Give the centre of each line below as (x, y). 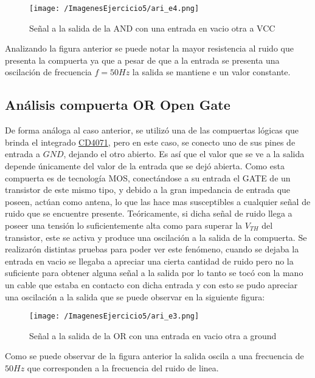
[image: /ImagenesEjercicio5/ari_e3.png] (114, 316)
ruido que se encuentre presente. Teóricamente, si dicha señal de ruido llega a (149, 213)
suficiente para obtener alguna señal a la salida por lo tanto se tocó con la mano (154, 273)
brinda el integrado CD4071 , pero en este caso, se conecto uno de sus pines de (150, 142)
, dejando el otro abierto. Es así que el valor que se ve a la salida (184, 154)
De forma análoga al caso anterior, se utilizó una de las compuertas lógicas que (152, 130)
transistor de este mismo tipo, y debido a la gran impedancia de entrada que (148, 190)
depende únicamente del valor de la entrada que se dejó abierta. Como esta (145, 166)
